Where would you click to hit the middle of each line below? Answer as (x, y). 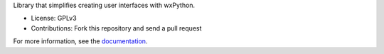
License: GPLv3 (54, 18)
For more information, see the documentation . (80, 41)
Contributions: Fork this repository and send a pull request (116, 28)
